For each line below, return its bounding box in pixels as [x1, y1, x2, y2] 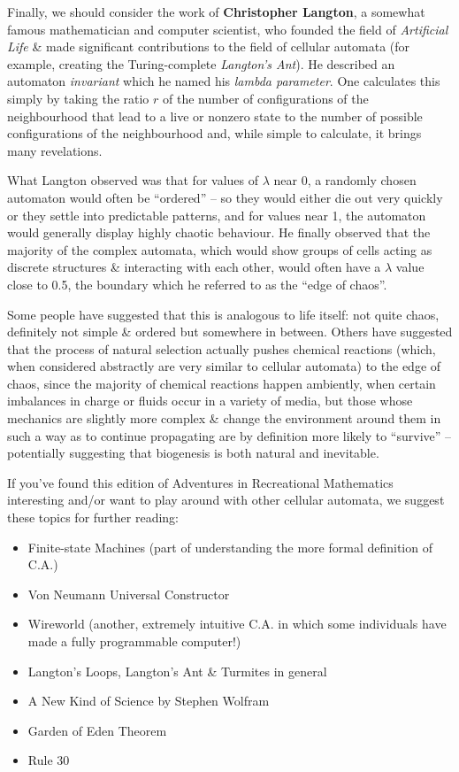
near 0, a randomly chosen [273, 171, 417, 189]
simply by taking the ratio [7, 89, 149, 107]
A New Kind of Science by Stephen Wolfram [27, 691, 270, 710]
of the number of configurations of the [163, 89, 369, 107]
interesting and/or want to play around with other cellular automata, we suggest [7, 490, 445, 509]
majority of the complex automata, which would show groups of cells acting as [7, 240, 432, 259]
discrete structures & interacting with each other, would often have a [7, 258, 381, 276]
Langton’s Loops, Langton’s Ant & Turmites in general [27, 661, 327, 680]
